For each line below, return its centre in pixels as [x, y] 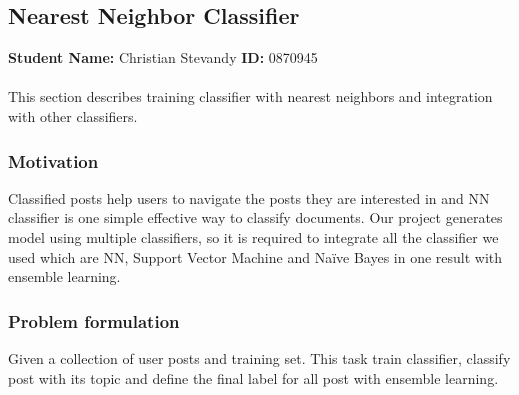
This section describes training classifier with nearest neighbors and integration [250, 96]
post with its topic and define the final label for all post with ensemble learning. [253, 377]
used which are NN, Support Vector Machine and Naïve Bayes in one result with [255, 256]
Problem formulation [94, 320]
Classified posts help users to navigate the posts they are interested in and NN [249, 197]
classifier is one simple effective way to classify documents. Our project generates [255, 217]
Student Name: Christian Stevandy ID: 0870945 [163, 57]
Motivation [53, 160]
